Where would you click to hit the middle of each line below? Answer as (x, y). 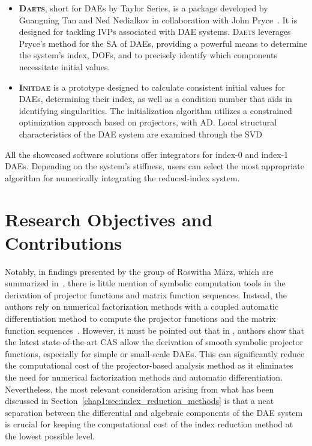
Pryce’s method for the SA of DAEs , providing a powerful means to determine (163, 43)
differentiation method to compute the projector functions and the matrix (140, 318)
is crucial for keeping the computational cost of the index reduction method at (149, 424)
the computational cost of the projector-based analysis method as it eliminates (149, 365)
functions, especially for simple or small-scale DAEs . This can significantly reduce (155, 353)
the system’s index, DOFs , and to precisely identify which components (148, 55)
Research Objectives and (109, 219)
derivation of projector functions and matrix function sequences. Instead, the (146, 294)
